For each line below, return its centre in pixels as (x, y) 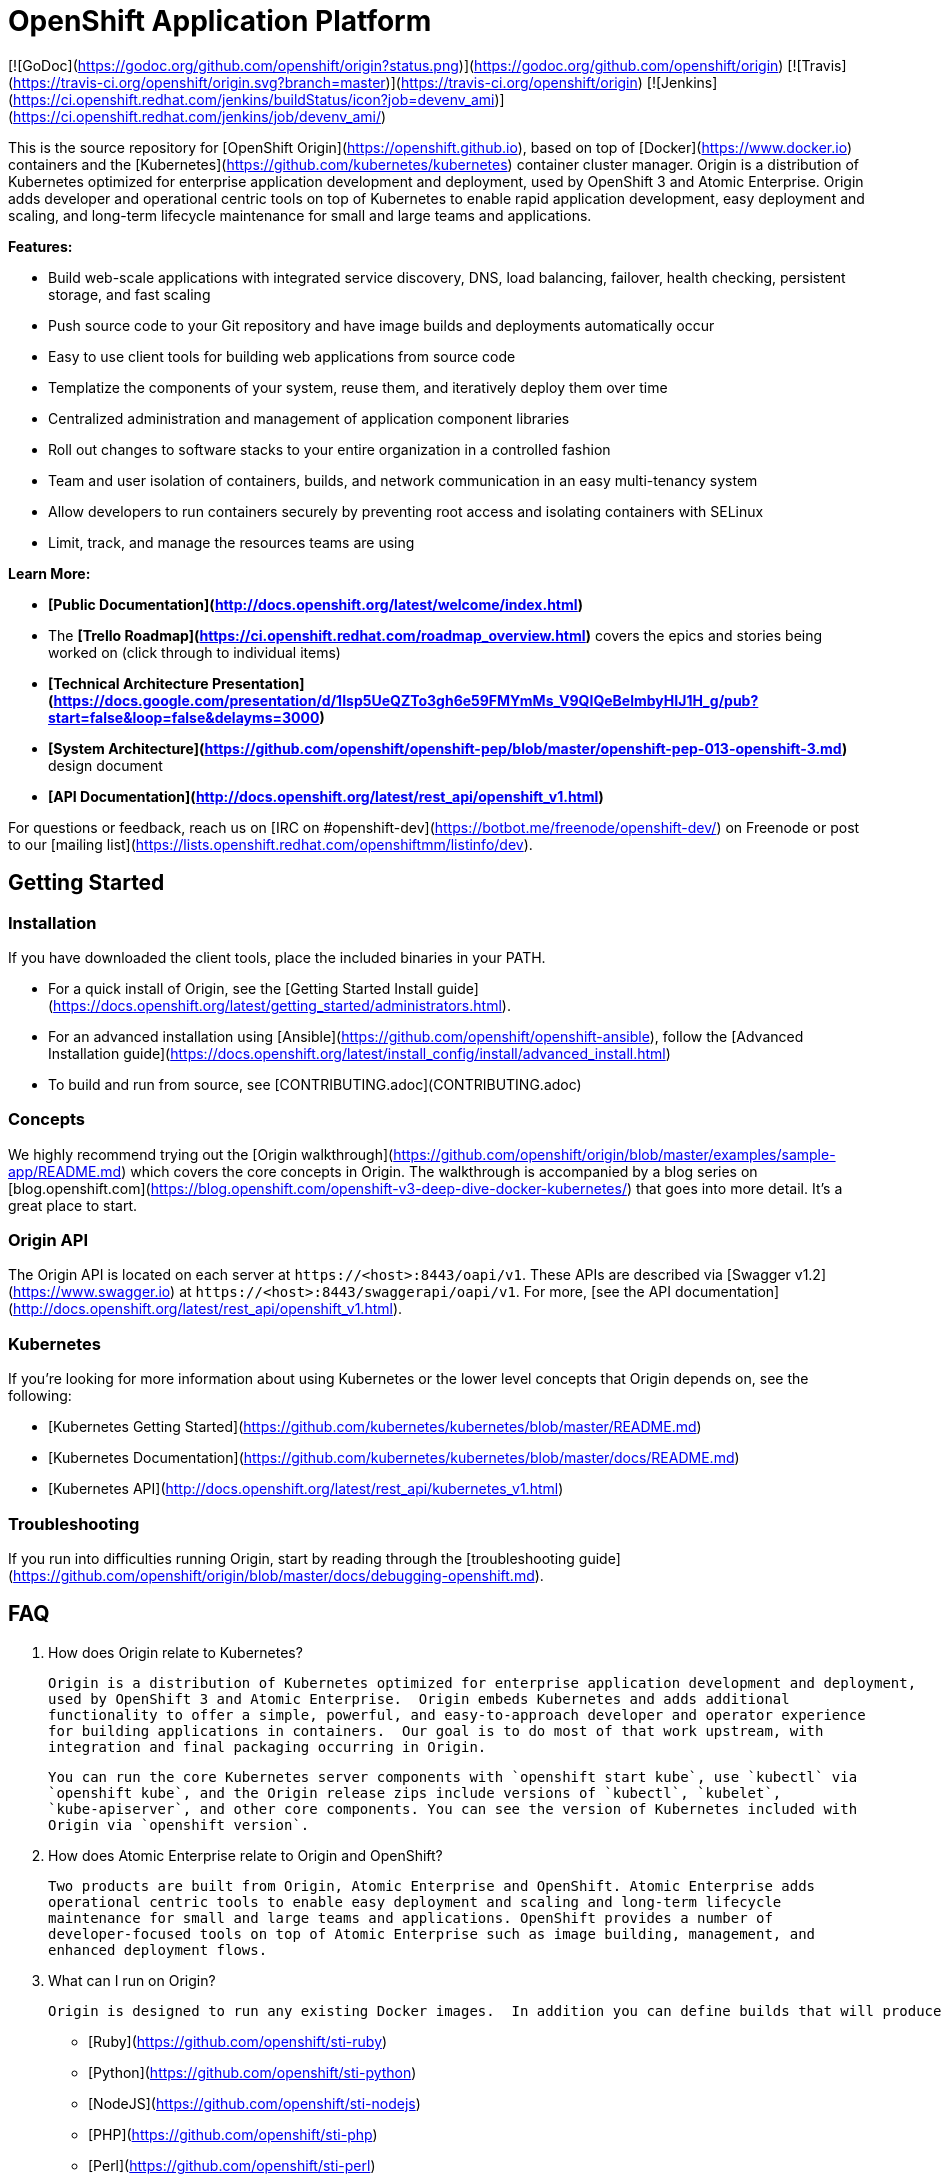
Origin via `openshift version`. (179, 1824)
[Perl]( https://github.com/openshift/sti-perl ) (232, 2165)
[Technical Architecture (128, 683)
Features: (40, 246)
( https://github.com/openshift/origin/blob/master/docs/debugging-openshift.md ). (276, 1575)
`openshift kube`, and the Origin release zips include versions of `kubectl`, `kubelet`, (415, 1792)
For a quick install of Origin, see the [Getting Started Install (240, 988)
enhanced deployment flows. (158, 1949)
